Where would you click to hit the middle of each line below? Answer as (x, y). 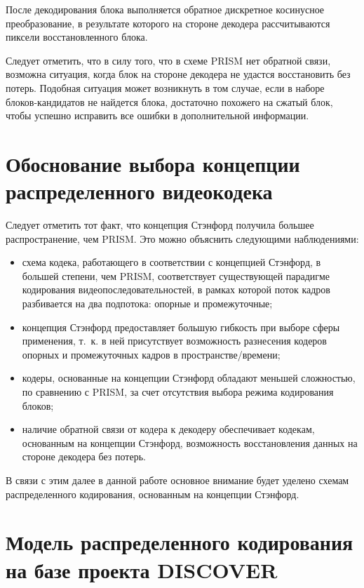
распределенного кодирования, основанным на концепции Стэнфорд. (153, 494)
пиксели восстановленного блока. (77, 37)
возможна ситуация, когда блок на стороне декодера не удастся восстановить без (178, 74)
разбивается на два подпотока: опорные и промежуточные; (147, 303)
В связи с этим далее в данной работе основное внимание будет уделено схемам (177, 480)
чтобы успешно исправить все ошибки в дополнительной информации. (157, 115)
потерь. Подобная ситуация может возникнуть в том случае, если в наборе (165, 87)
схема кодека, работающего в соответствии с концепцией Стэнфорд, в (171, 262)
